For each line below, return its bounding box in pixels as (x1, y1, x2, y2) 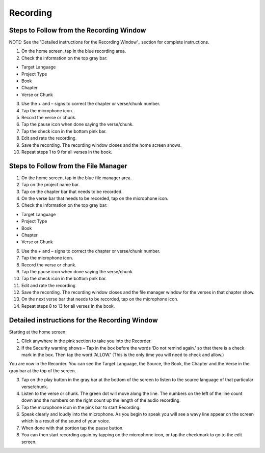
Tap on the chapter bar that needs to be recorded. (21, 189, 123, 194)
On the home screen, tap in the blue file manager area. (21, 175, 132, 181)
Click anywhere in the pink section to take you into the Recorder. (21, 338, 152, 344)
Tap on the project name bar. (21, 182, 80, 188)
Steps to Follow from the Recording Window (9, 26, 146, 34)
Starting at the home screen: (9, 329, 67, 335)
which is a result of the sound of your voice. (21, 418, 110, 424)
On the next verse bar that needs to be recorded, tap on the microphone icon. (21, 296, 179, 302)
